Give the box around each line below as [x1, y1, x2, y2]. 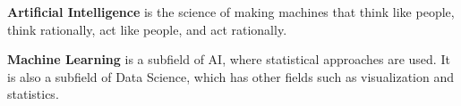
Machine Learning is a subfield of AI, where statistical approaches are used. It [7, 50, 450, 69]
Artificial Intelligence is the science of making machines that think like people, [7, 3, 455, 20]
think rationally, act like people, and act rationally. [7, 20, 287, 38]
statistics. [7, 85, 59, 103]
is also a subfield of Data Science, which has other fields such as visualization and [7, 67, 454, 86]
